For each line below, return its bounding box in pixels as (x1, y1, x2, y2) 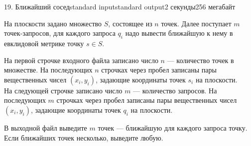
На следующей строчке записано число (4, 85, 123, 95)
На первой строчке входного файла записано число (4, 55, 158, 65)
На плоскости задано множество (4, 18, 102, 28)
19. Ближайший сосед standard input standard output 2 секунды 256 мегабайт (4, 1, 236, 11)
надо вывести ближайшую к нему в (125, 28, 233, 38)
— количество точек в (167, 55, 234, 65)
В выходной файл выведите (4, 122, 87, 133)
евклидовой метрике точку (4, 38, 84, 48)
